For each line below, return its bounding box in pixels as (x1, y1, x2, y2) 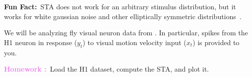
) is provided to (192, 37, 240, 47)
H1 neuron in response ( (4, 37, 77, 47)
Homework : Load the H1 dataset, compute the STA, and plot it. (4, 64, 209, 74)
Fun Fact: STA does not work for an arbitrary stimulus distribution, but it (4, 1, 236, 11)
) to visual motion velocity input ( (82, 37, 187, 47)
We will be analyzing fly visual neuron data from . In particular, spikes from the (4, 27, 248, 38)
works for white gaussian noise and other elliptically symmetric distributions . (4, 11, 242, 21)
